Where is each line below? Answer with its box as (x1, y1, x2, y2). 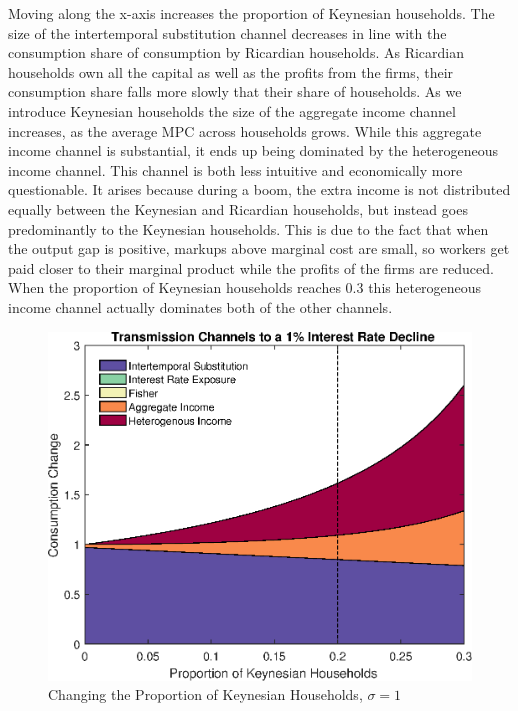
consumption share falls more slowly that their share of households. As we (8, 81, 462, 102)
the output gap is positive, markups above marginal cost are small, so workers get (8, 238, 510, 259)
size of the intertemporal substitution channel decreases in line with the (8, 22, 447, 43)
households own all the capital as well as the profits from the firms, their (8, 61, 454, 82)
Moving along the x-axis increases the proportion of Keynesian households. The (8, 3, 495, 23)
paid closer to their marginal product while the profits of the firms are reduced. (8, 257, 494, 278)
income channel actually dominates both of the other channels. (8, 296, 393, 317)
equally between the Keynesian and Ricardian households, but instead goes (8, 198, 468, 219)
